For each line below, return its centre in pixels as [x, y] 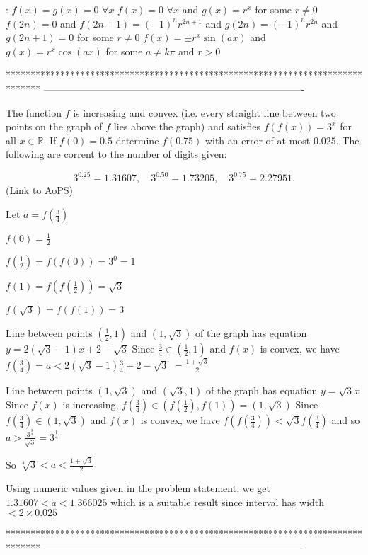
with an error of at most [258, 140]
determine [137, 140]
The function [34, 112]
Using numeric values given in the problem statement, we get [138, 488]
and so [346, 420]
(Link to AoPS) [39, 190]
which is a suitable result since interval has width [218, 502]
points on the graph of [54, 126]
